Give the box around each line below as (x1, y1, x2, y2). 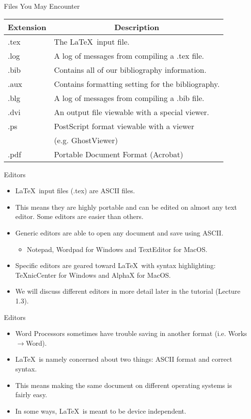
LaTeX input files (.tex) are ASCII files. (15, 185, 135, 196)
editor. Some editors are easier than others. (15, 211, 143, 221)
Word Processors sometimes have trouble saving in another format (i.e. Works (15, 328, 247, 338)
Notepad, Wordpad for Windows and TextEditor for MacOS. (27, 244, 207, 254)
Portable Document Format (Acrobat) (54, 148, 184, 160)
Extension (8, 21, 47, 33)
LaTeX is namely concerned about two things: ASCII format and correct (15, 354, 233, 364)
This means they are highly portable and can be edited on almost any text (15, 201, 237, 212)
